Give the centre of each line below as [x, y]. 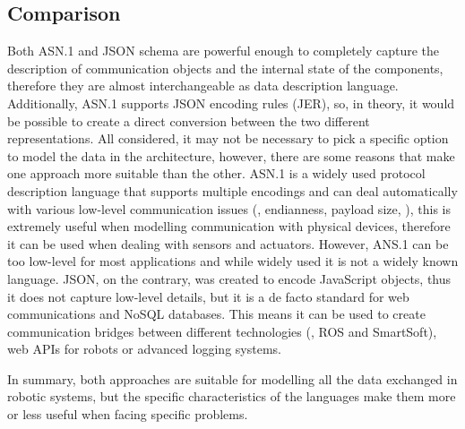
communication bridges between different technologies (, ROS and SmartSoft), [222, 331]
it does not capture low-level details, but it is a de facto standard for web [208, 296]
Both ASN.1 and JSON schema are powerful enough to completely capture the [224, 51]
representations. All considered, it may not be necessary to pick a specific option [228, 138]
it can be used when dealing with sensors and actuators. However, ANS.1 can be [228, 243]
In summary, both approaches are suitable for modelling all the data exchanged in [232, 378]
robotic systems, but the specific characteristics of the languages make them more [232, 396]
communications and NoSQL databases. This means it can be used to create [216, 314]
